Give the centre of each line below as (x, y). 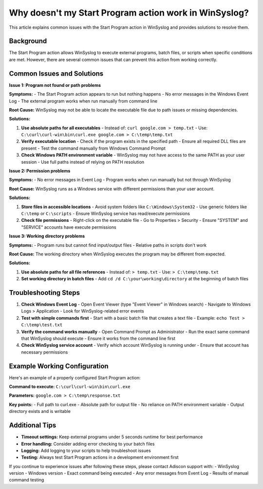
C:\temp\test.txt (42, 325)
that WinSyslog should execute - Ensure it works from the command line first (98, 338)
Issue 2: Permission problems (40, 171)
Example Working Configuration (59, 366)
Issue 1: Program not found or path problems (55, 85)
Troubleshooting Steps (45, 293)
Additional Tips (33, 425)
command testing (27, 480)
